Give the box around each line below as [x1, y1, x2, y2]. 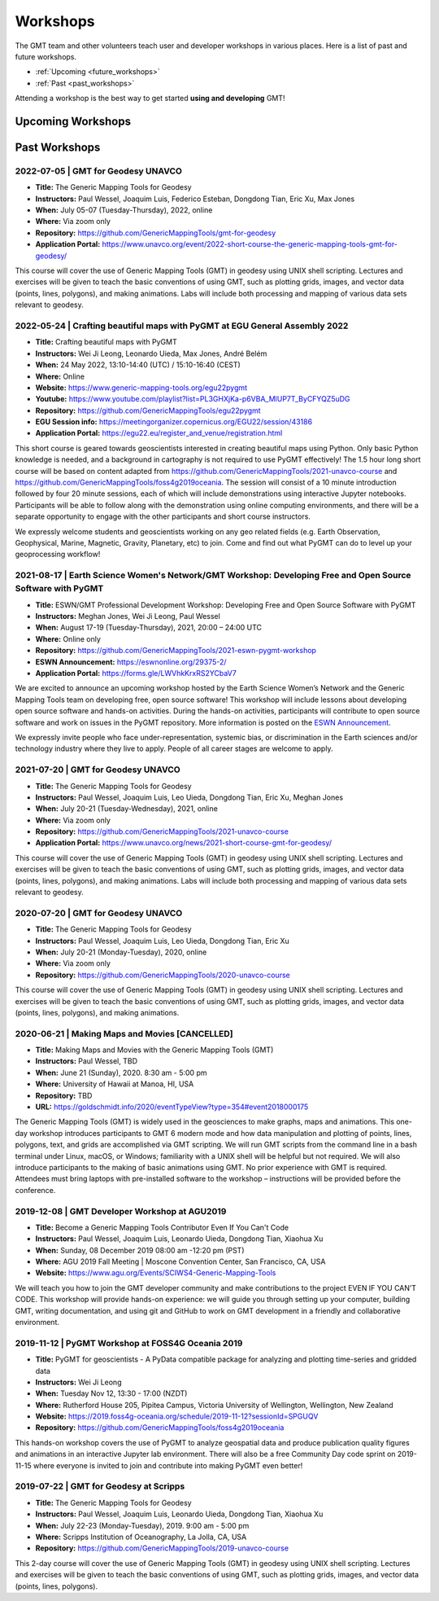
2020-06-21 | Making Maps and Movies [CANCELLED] [15, 1028, 233, 1039]
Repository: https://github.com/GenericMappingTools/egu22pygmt [35, 406, 261, 415]
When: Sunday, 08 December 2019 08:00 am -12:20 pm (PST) [35, 1245, 245, 1255]
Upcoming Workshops [15, 114, 132, 128]
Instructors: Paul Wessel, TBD [35, 1056, 138, 1066]
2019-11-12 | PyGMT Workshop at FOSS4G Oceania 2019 [15, 1337, 243, 1349]
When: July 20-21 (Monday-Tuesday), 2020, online [35, 947, 207, 957]
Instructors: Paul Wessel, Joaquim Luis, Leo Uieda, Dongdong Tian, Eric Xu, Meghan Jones [35, 792, 344, 802]
